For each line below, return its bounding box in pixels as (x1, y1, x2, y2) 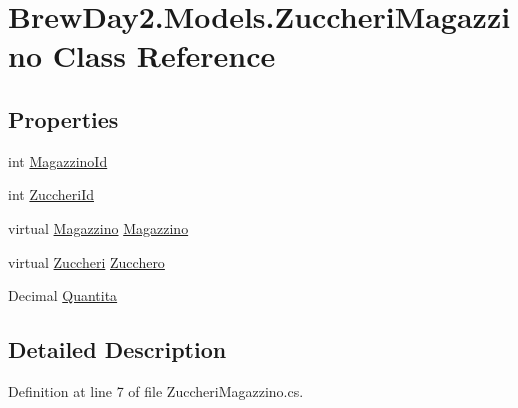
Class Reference (52, 35, 276, 76)
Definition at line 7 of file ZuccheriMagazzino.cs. (8, 380, 304, 401)
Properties (8, 103, 119, 134)
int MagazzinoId (8, 150, 108, 171)
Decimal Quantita (8, 285, 118, 306)
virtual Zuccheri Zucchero (8, 251, 165, 272)
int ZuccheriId (8, 184, 95, 205)
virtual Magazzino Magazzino (8, 217, 189, 238)
